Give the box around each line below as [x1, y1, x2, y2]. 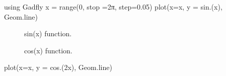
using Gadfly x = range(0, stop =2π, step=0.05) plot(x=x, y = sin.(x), [4, 2, 222, 12]
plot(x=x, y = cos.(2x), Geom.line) [4, 62, 112, 72]
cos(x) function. [24, 45, 72, 55]
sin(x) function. [24, 28, 72, 39]
